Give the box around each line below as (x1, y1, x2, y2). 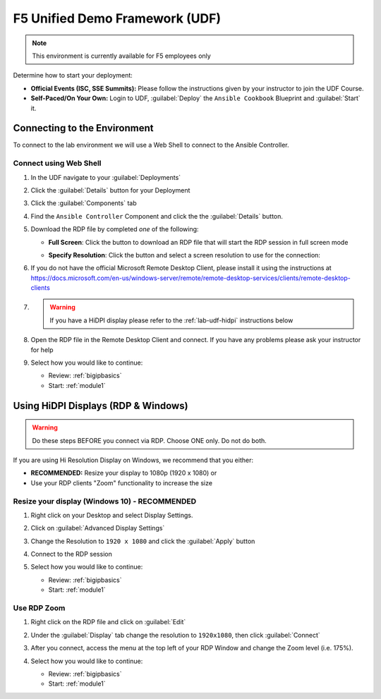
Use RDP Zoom (13, 603, 66, 613)
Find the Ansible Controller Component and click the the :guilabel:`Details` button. (30, 212, 284, 220)
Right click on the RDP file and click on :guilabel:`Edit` (30, 618, 186, 626)
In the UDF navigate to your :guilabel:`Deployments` (30, 173, 181, 181)
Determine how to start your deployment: (13, 71, 133, 80)
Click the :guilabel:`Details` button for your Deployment (30, 186, 190, 194)
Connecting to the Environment (13, 122, 154, 134)
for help (30, 346, 54, 354)
